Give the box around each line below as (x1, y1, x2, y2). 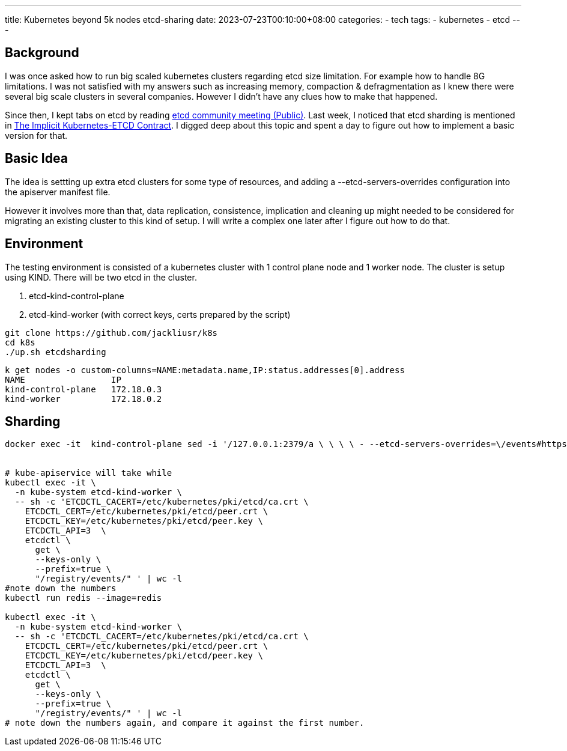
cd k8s (5, 337, 35, 347)
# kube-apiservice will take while (5, 468, 172, 478)
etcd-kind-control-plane (29, 290, 124, 301)
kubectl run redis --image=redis (5, 593, 162, 603)
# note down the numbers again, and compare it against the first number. (5, 718, 365, 728)
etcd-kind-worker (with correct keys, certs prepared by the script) (29, 309, 291, 320)
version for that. (5, 130, 68, 141)
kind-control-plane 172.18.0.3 (5, 384, 162, 394)
